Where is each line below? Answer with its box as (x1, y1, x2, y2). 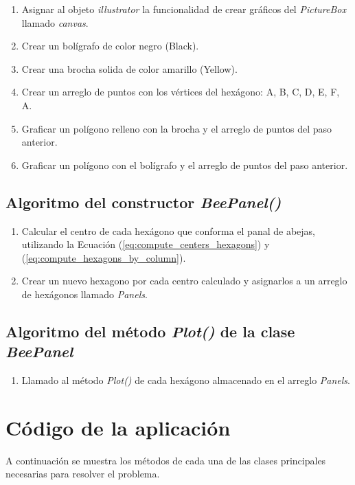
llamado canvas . (21, 15, 89, 30)
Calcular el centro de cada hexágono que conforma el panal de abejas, (21, 223, 315, 238)
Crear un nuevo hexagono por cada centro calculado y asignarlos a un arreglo (21, 273, 347, 288)
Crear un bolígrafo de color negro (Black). (21, 38, 199, 53)
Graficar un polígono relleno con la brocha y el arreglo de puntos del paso (21, 121, 332, 135)
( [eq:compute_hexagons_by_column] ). (21, 250, 186, 264)
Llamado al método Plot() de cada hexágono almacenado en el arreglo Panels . (21, 373, 350, 387)
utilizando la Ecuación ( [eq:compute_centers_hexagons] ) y (21, 237, 270, 251)
